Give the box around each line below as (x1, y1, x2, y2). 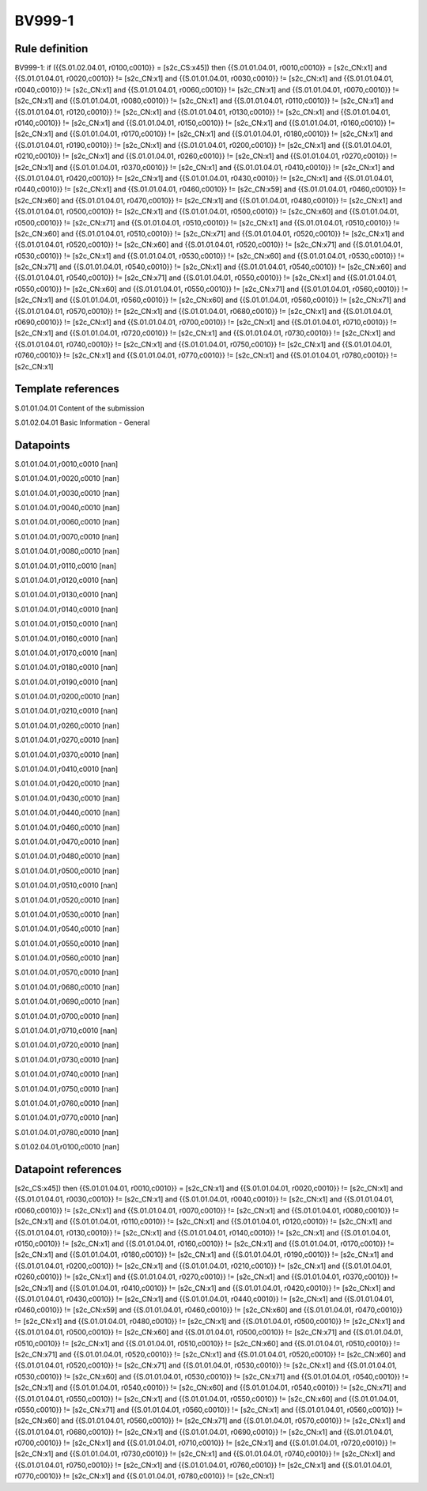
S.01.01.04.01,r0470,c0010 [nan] (14, 837, 119, 846)
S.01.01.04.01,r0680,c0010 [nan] (14, 982, 120, 992)
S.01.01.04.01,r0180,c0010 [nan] (14, 663, 119, 672)
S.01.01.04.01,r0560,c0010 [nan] (14, 953, 120, 963)
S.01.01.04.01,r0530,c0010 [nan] (14, 910, 120, 919)
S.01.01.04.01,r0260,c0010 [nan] (14, 721, 120, 730)
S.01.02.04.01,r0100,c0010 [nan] (14, 1142, 120, 1152)
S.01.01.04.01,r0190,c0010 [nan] (14, 677, 119, 687)
